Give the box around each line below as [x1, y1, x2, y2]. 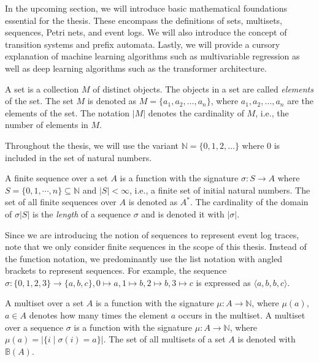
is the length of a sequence [33, 207, 131, 220]
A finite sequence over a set [5, 172, 108, 184]
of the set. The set [5, 94, 74, 107]
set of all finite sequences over [5, 195, 117, 208]
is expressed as [196, 276, 251, 288]
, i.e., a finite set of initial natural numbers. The [129, 183, 310, 196]
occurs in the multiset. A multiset [178, 309, 306, 322]
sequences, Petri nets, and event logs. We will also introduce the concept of [5, 26, 287, 39]
